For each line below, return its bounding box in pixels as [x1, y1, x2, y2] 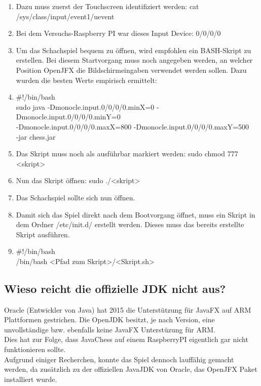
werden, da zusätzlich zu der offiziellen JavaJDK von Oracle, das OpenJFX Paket [4, 364, 257, 374]
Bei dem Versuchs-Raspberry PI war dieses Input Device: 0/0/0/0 [16, 28, 221, 38]
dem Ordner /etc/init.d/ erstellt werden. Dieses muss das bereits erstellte [16, 219, 244, 230]
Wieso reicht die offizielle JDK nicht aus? [4, 280, 226, 296]
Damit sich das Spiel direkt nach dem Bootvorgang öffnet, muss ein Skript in [16, 209, 255, 220]
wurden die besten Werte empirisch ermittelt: [16, 74, 157, 85]
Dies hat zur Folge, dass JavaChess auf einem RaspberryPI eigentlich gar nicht [4, 334, 248, 345]
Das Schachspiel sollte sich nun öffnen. [16, 192, 135, 202]
